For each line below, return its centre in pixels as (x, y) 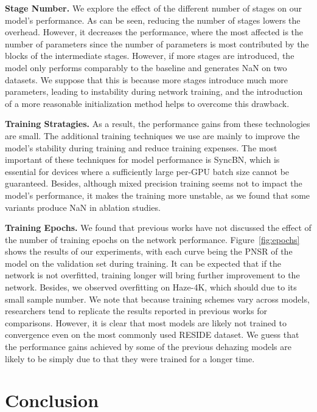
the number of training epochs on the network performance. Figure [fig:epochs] (152, 239)
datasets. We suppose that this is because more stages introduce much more (147, 79)
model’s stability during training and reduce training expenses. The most (141, 147)
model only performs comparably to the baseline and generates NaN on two (146, 67)
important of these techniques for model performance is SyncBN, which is (142, 160)
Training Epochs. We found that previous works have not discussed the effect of (158, 228)
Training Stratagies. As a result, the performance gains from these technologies (158, 124)
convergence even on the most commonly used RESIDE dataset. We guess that (152, 335)
